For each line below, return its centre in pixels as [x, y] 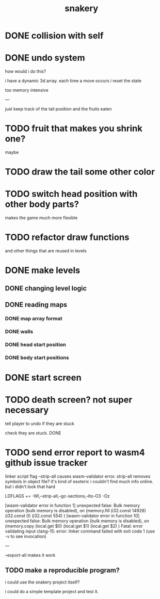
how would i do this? [25, 71]
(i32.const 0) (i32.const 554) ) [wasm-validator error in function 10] [72, 516]
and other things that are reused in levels [46, 251]
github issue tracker [47, 463]
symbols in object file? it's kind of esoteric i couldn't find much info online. [79, 481]
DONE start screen [43, 378]
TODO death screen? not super [69, 400]
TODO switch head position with [71, 194]
